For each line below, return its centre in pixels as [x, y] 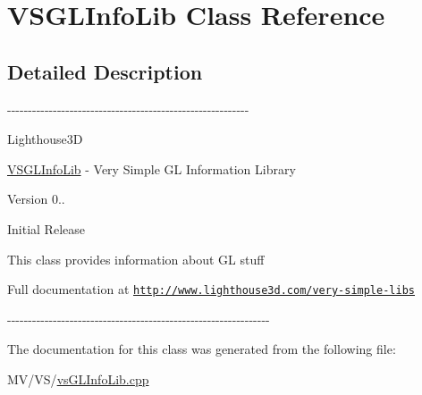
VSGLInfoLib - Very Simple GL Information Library [152, 168]
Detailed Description [105, 71]
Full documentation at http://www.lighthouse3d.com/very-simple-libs [211, 289]
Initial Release [46, 228]
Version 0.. [36, 199]
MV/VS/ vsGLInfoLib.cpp [78, 378]
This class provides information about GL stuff [136, 259]
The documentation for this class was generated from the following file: [202, 349]
